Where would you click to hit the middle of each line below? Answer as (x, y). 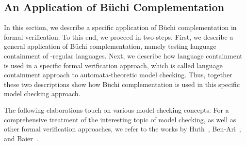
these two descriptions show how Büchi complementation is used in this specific (122, 84)
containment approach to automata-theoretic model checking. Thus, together (118, 75)
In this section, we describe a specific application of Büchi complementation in (120, 27)
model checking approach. (42, 94)
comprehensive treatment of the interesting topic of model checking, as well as (120, 119)
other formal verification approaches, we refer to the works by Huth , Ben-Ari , (123, 129)
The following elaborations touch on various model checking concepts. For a (116, 109)
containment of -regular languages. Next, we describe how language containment (123, 55)
